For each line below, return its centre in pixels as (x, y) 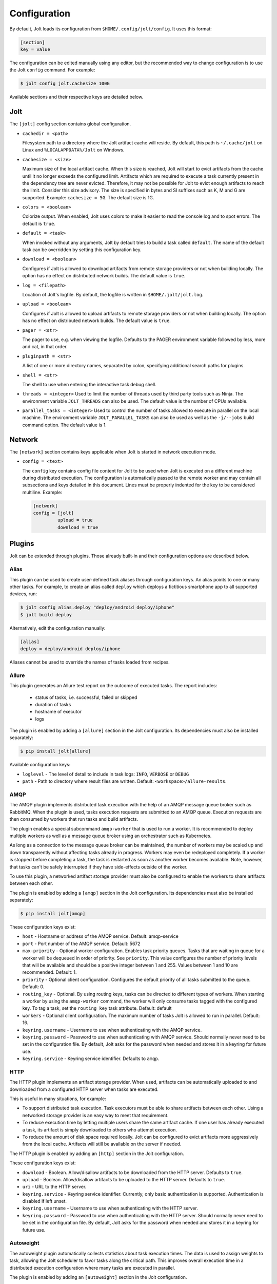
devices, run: (23, 594)
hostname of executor (58, 712)
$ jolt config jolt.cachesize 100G (65, 84)
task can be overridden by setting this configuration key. (82, 250)
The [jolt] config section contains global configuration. (70, 124)
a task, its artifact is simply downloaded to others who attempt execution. (100, 1129)
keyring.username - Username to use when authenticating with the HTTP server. (110, 1208)
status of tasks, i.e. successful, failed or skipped (86, 697)
